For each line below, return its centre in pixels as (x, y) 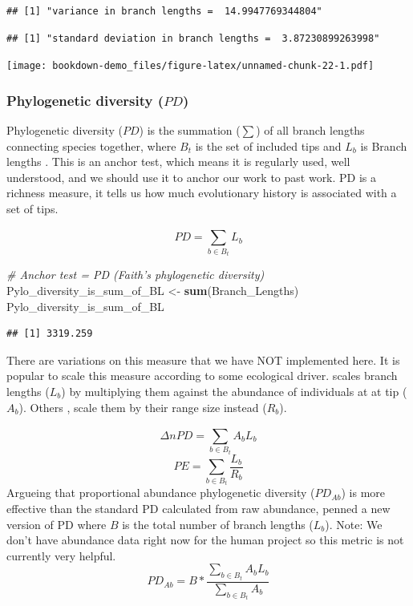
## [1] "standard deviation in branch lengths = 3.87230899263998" (193, 38)
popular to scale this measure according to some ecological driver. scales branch (202, 376)
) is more (363, 493)
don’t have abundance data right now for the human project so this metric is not (205, 540)
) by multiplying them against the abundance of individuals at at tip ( (234, 391)
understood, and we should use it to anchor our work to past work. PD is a (192, 177)
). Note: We (354, 524)
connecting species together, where (91, 145)
